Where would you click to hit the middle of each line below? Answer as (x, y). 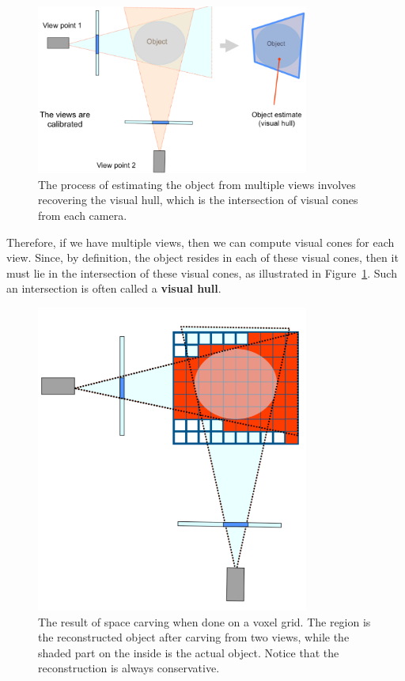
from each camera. (83, 216)
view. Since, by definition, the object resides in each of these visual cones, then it (202, 257)
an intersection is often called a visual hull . (114, 288)
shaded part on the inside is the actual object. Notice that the (189, 652)
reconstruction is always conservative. (129, 668)
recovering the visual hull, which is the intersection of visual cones (198, 200)
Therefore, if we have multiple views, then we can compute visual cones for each (201, 242)
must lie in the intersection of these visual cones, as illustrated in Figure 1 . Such (202, 272)
